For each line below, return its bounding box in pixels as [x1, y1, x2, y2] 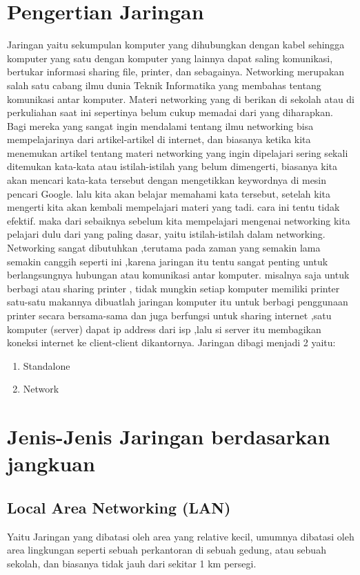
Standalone [23, 358, 70, 373]
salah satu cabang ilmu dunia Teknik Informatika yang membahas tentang [7, 77, 321, 92]
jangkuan [7, 449, 95, 478]
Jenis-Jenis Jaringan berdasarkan [7, 422, 330, 451]
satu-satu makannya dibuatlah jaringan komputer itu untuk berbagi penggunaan [7, 294, 348, 309]
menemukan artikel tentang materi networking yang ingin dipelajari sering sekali [7, 145, 348, 160]
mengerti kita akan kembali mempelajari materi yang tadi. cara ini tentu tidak [7, 200, 340, 214]
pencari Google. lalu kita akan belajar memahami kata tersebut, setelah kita [7, 186, 330, 200]
